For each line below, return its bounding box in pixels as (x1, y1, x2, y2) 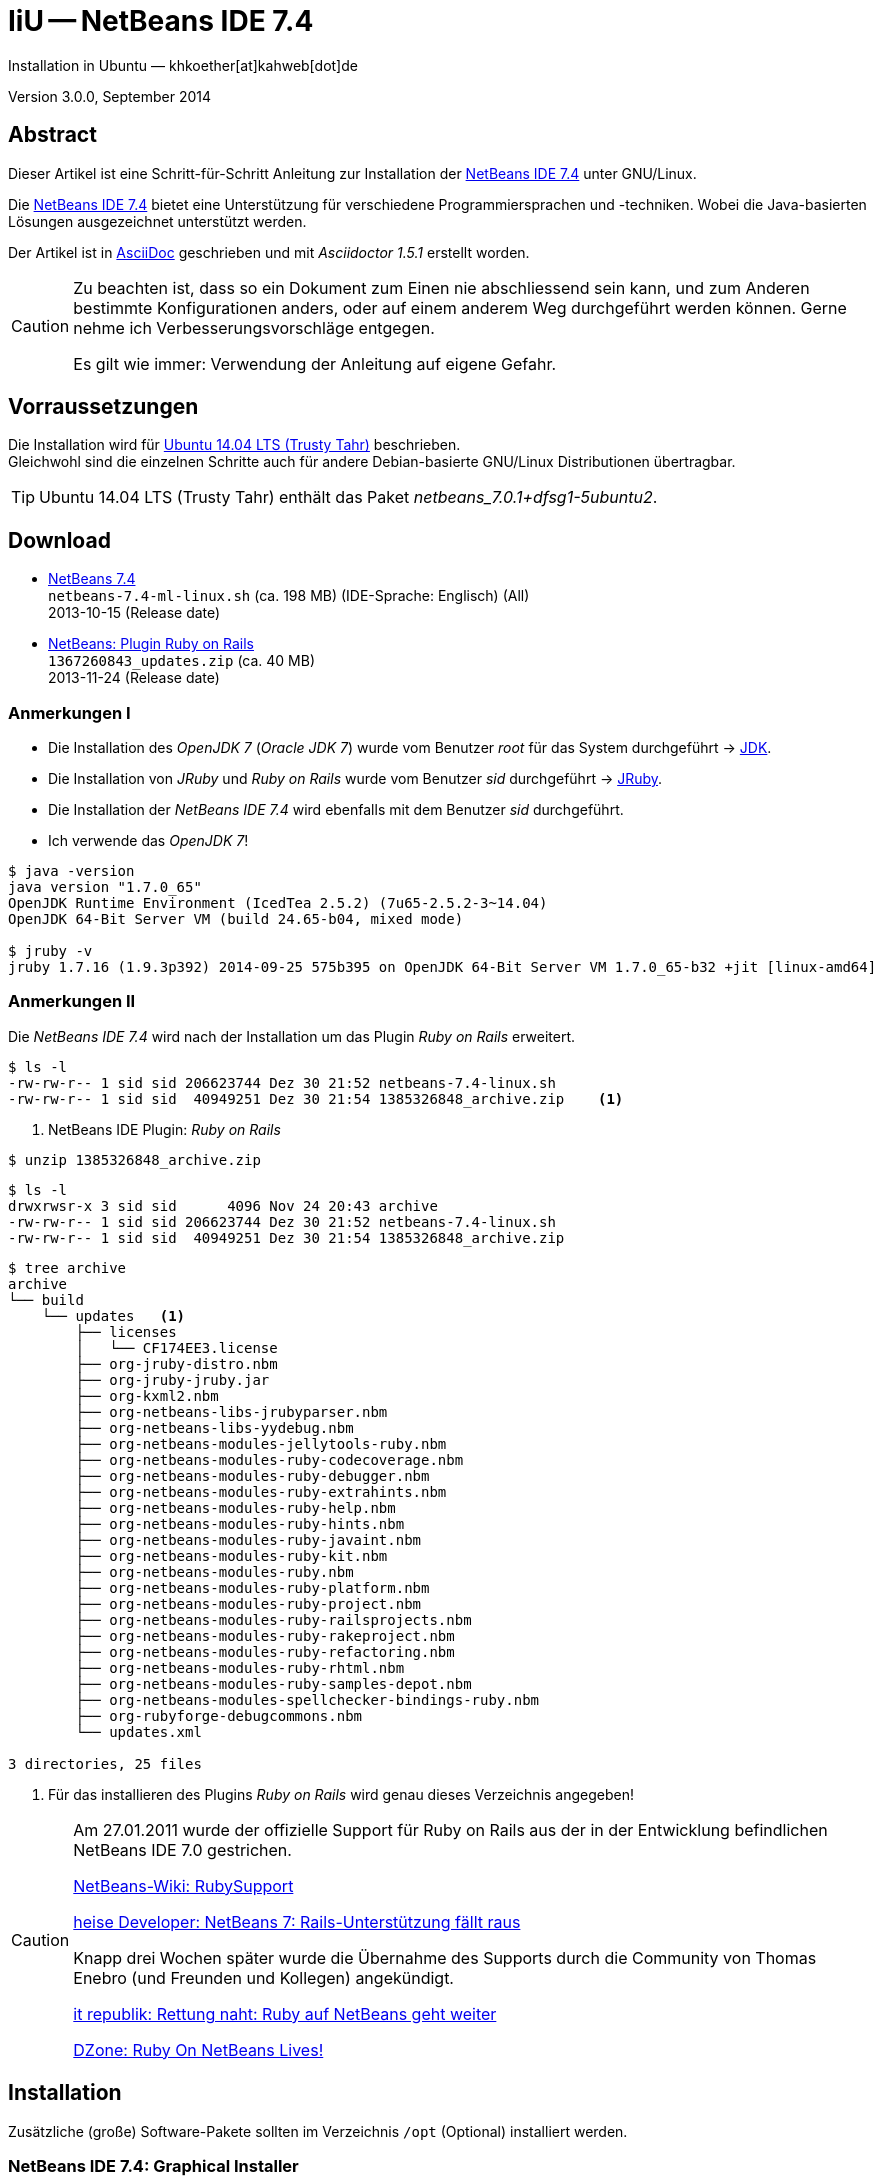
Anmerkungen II (8, 991, 136, 1012)
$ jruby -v (8, 943, 93, 960)
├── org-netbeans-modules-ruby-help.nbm (75, 1499, 396, 1516)
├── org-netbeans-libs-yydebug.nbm (75, 1419, 354, 1436)
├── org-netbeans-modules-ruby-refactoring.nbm (75, 1643, 455, 1660)
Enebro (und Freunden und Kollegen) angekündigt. (73, 1967, 454, 1988)
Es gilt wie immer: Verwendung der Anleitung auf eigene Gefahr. (73, 353, 557, 374)
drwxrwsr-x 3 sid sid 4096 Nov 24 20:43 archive (8, 1197, 438, 1214)
